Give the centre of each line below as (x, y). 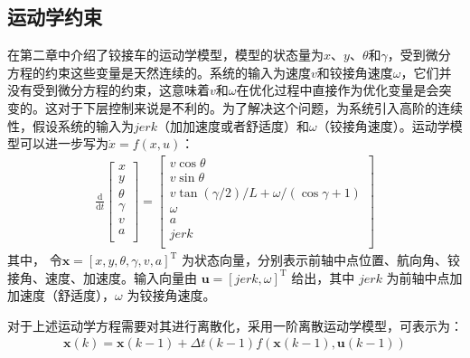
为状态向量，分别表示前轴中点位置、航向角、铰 (321, 260)
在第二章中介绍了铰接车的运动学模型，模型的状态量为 (165, 55)
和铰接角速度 (355, 72)
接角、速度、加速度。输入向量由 (102, 277)
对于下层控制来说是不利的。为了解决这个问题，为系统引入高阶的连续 (260, 107)
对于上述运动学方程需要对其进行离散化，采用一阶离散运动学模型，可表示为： (235, 325)
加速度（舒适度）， (61, 295)
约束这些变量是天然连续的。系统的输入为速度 (178, 72)
